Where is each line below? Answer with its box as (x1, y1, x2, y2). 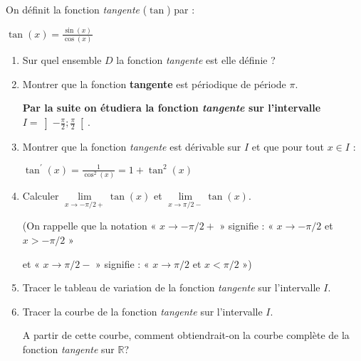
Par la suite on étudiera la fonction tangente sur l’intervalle (22, 100, 321, 115)
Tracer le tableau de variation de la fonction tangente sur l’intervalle (22, 280, 320, 295)
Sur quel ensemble (22, 53, 102, 68)
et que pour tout (251, 139, 325, 153)
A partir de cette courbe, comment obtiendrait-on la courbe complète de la (22, 328, 350, 343)
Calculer (22, 188, 59, 203)
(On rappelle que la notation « (22, 218, 157, 233)
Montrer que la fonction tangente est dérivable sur (22, 139, 241, 153)
